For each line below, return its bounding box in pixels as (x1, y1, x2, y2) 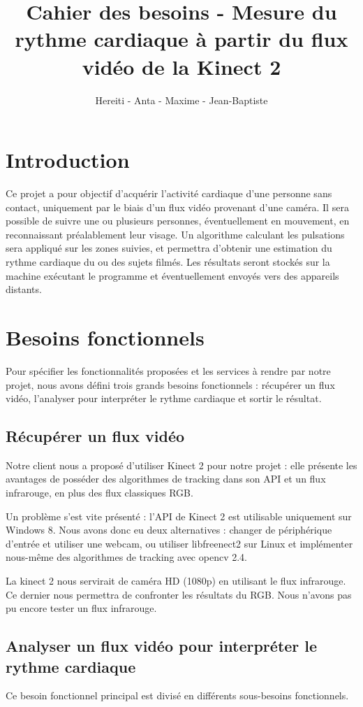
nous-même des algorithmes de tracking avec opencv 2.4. (6, 550, 247, 564)
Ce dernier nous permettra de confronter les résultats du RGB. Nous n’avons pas (6, 587, 352, 601)
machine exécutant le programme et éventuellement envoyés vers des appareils (6, 268, 339, 283)
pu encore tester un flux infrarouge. (6, 601, 157, 615)
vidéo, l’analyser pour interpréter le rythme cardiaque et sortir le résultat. (6, 391, 322, 406)
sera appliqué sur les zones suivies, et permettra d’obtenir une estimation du (6, 241, 332, 255)
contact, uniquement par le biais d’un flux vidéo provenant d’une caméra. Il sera (6, 199, 349, 214)
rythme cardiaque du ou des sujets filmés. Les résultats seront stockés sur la (6, 255, 330, 269)
